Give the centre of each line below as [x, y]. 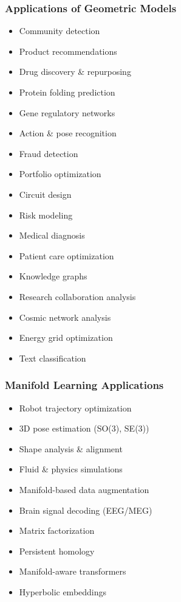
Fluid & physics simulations [71, 469]
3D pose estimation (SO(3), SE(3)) [84, 428]
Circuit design [45, 194]
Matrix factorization [57, 530]
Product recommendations [68, 51]
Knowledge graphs [53, 276]
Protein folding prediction [67, 92]
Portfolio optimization [60, 174]
